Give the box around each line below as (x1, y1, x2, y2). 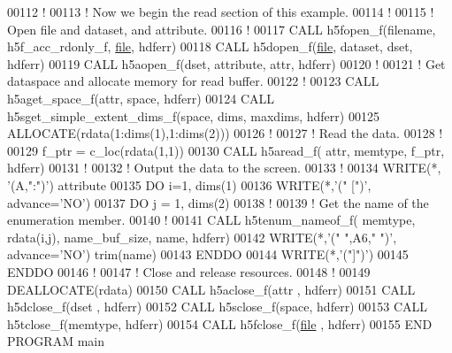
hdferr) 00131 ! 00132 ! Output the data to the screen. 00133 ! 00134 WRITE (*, (7, 158, 441, 177)
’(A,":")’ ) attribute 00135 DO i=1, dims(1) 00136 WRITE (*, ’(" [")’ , (7, 175, 372, 194)
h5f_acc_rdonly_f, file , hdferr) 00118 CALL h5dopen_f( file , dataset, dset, (7, 37, 413, 56)
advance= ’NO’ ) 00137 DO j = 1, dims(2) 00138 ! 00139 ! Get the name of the (7, 193, 429, 211)
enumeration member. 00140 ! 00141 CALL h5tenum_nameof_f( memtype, (7, 211, 416, 229)
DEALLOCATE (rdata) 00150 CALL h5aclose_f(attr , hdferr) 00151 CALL (7, 280, 416, 298)
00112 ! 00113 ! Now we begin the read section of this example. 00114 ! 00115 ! (7, 3, 434, 20)
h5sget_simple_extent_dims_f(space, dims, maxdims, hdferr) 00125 (7, 106, 379, 125)
